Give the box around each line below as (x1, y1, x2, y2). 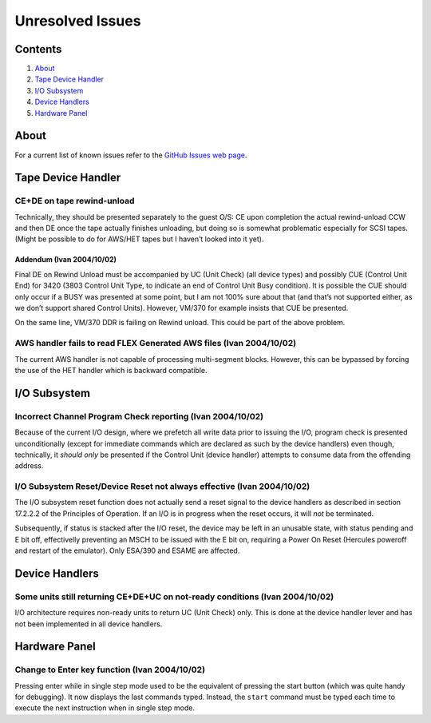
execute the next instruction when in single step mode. (14, 703, 196, 713)
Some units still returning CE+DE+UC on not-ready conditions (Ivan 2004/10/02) (14, 591, 334, 602)
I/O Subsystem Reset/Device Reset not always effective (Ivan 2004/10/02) (14, 481, 310, 492)
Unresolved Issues (14, 12, 141, 30)
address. (14, 461, 44, 471)
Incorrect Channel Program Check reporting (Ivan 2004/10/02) (14, 411, 263, 422)
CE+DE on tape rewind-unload (14, 196, 135, 207)
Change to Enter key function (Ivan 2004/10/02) (14, 664, 206, 675)
